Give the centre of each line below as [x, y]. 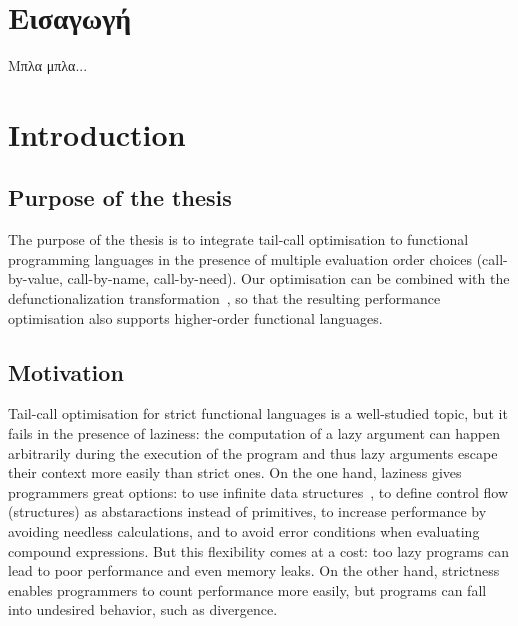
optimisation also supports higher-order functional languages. [195, 317]
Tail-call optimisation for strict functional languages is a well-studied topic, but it [258, 413]
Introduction [97, 133]
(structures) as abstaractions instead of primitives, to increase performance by [247, 511]
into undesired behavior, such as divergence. [143, 609]
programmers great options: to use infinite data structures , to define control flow [258, 491]
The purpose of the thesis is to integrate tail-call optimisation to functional [238, 239]
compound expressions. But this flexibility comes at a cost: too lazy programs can [258, 550]
